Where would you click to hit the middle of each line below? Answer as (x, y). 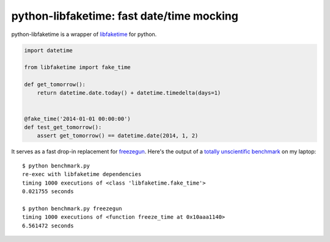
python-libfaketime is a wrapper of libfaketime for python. (84, 34)
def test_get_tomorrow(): (63, 127)
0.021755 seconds (48, 191)
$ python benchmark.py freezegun (72, 208)
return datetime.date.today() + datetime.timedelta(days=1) (129, 93)
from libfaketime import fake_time (77, 68)
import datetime (49, 50)
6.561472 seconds (48, 226)
